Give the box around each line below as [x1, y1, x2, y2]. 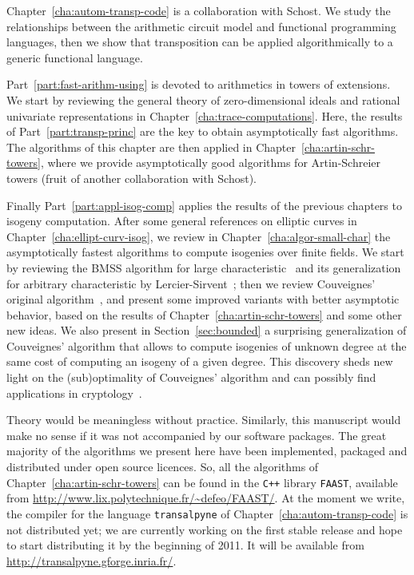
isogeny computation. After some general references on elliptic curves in [6, 212, 357, 229]
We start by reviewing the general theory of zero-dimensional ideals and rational [6, 91, 400, 108]
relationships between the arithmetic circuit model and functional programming [6, 18, 396, 34]
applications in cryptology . [6, 384, 142, 401]
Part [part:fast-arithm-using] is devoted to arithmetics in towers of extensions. [6, 76, 391, 93]
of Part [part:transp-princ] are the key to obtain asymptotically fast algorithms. [6, 123, 399, 140]
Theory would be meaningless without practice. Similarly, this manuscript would [6, 411, 401, 428]
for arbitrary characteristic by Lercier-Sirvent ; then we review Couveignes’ [6, 275, 376, 291]
